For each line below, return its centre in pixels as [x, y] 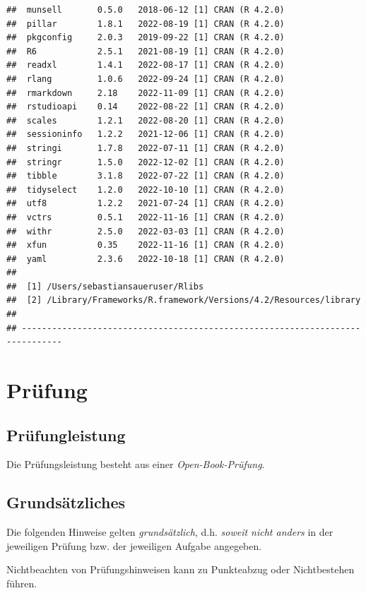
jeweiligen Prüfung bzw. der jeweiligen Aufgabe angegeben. [134, 545]
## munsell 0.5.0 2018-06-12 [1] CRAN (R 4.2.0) [146, 10]
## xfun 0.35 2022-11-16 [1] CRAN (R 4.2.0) [146, 245]
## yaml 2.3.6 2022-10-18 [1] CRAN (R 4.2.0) [146, 259]
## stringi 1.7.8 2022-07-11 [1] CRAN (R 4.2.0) [146, 148]
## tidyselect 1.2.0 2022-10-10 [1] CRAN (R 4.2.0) [146, 190]
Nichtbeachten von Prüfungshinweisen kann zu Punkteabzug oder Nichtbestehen [181, 569]
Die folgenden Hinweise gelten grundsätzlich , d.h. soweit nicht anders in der [170, 532]
